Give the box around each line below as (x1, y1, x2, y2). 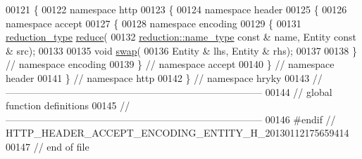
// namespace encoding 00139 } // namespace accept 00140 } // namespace (6, 57, 335, 71)
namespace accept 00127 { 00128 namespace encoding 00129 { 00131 (6, 15, 301, 30)
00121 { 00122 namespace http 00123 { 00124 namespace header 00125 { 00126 (6, 2, 347, 16)
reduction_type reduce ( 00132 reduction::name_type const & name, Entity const (6, 29, 356, 44)
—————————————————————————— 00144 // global (6, 84, 332, 99)
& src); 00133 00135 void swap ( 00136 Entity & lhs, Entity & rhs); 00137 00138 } (6, 43, 357, 57)
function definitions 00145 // (6, 98, 130, 113)
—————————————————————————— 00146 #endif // (6, 111, 336, 126)
